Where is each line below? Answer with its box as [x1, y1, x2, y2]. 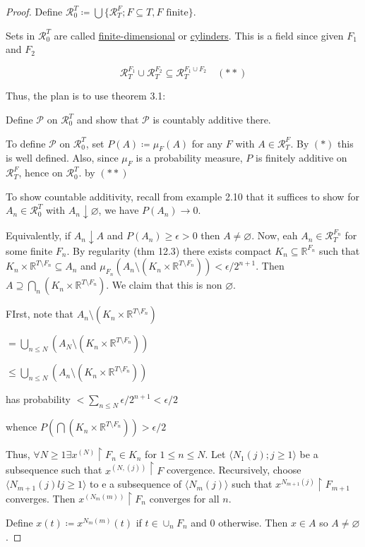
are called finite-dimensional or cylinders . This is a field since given [54, 28, 344, 42]
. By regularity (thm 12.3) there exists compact [66, 243, 272, 258]
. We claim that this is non [106, 277, 222, 292]
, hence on [18, 165, 63, 180]
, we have [98, 203, 139, 217]
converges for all [149, 491, 220, 505]
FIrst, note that [6, 306, 73, 321]
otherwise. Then [218, 515, 288, 529]
